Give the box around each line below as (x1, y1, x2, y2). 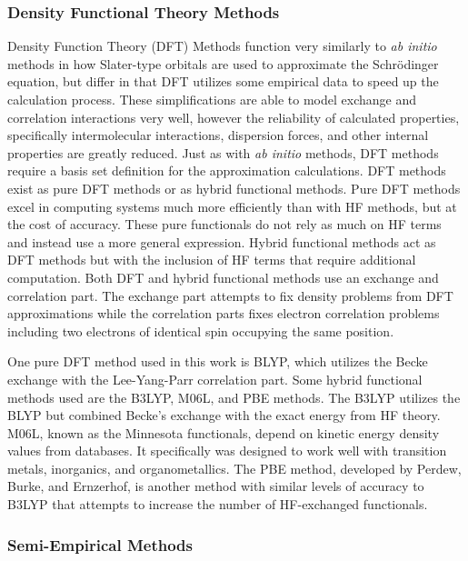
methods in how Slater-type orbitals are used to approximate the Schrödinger (7, 54, 439, 73)
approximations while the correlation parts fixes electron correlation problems (7, 304, 440, 323)
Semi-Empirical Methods (7, 533, 193, 556)
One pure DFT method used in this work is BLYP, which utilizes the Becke (7, 352, 428, 371)
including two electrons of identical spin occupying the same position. (7, 321, 394, 340)
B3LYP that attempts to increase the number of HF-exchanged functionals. (7, 495, 428, 514)
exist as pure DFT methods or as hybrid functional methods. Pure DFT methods (7, 178, 461, 197)
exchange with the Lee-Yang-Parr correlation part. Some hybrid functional (7, 369, 423, 388)
